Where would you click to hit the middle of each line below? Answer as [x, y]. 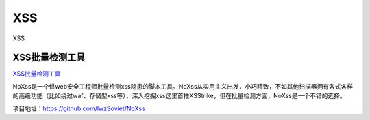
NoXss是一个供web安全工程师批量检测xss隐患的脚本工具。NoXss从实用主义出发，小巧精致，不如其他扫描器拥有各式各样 [183, 86]
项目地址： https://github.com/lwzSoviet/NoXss [79, 108]
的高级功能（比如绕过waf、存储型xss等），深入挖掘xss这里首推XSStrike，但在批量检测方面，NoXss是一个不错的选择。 [179, 96]
